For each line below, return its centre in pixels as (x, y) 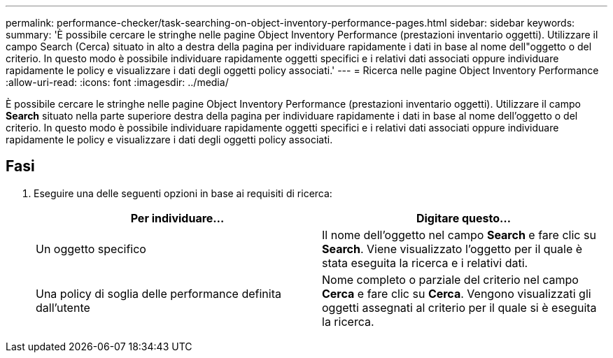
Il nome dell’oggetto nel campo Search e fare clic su (459, 235)
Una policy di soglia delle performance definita (158, 293)
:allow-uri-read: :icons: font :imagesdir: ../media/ (117, 82)
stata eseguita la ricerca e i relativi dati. (425, 263)
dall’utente (63, 307)
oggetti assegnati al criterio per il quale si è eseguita (459, 307)
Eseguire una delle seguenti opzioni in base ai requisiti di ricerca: (183, 193)
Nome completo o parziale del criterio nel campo (450, 279)
